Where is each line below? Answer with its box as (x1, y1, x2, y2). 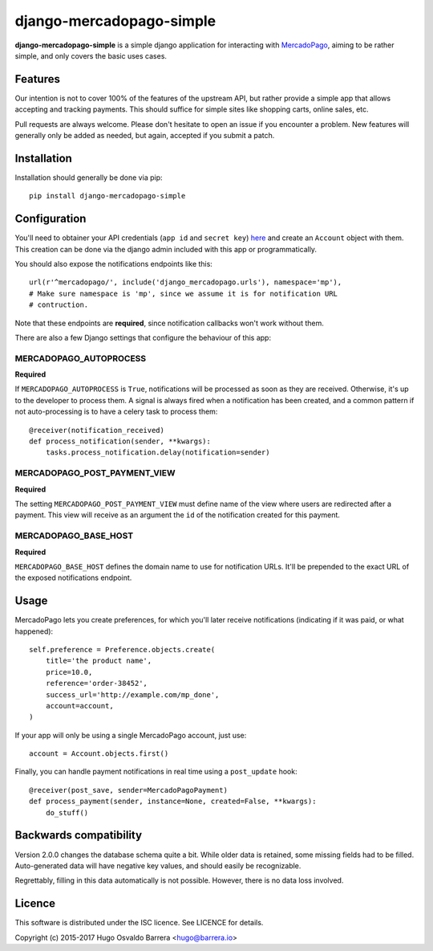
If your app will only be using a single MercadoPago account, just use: (14, 730, 247, 740)
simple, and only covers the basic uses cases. (14, 51, 168, 60)
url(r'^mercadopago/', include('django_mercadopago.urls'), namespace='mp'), (29, 278, 342, 287)
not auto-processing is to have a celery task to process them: (14, 406, 218, 417)
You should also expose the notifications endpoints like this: (14, 259, 212, 268)
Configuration (14, 212, 87, 226)
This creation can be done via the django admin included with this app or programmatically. (14, 244, 317, 254)
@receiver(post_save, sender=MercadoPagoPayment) (29, 786, 229, 794)
